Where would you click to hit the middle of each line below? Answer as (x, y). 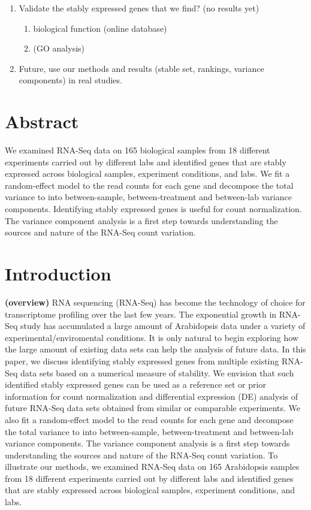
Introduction (58, 274)
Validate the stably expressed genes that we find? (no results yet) (139, 8)
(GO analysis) (59, 48)
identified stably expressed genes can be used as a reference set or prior (135, 384)
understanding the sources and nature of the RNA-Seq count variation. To (141, 455)
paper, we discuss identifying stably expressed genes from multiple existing (142, 360)
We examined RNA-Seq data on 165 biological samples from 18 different (138, 150)
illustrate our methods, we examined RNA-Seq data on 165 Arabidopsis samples (152, 467)
